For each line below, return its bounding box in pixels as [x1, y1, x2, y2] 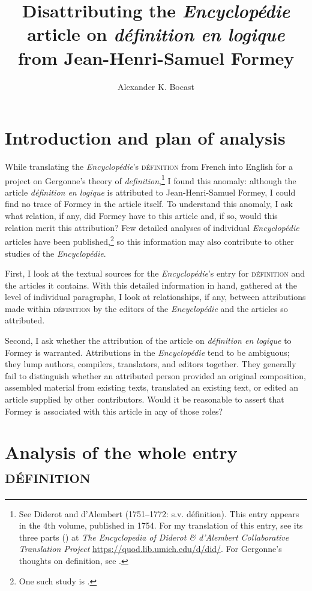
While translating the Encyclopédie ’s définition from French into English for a [5, 160, 293, 173]
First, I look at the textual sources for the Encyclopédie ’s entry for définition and [5, 267, 305, 280]
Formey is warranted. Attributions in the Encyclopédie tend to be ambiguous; [5, 346, 290, 358]
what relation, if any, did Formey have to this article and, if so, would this [5, 209, 278, 222]
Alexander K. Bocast [118, 80, 194, 92]
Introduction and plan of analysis [5, 125, 286, 150]
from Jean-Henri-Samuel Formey [17, 45, 295, 70]
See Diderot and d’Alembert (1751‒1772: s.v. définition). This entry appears [19, 507, 299, 520]
